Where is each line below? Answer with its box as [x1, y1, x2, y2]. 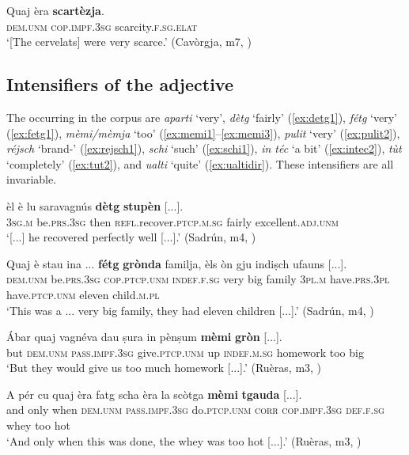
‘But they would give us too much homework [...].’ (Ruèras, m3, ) [6, 359, 322, 376]
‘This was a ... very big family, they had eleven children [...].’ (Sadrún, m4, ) [6, 301, 374, 318]
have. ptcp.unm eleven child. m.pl [6, 286, 160, 302]
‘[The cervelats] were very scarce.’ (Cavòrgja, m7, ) [6, 33, 252, 50]
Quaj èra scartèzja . [6, 2, 104, 18]
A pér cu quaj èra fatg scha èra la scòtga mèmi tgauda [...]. [6, 385, 302, 402]
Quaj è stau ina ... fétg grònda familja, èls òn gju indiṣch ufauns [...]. [6, 255, 347, 271]
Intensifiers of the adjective [6, 72, 233, 97]
